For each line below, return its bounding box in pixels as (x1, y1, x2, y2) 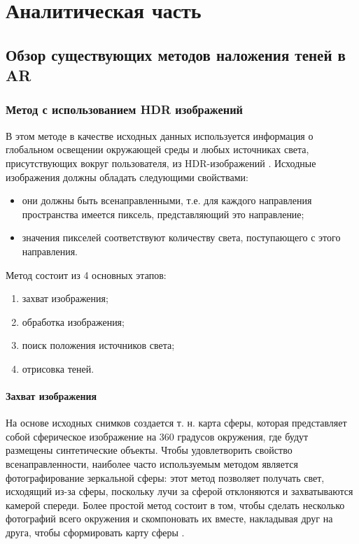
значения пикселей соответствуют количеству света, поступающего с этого (22, 230, 341, 245)
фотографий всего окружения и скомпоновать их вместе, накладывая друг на (6, 511, 333, 526)
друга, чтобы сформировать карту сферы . (6, 525, 185, 540)
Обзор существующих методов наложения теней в (6, 43, 346, 65)
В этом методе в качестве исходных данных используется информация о (6, 128, 314, 143)
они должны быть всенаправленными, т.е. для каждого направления (22, 193, 312, 208)
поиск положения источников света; (22, 338, 175, 352)
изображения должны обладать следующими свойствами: (6, 169, 248, 184)
